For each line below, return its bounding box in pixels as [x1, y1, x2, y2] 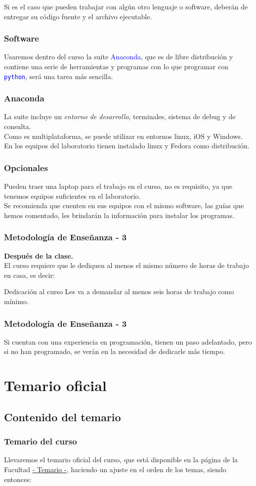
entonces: [4, 474, 32, 484]
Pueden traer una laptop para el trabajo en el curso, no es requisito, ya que [4, 181, 232, 191]
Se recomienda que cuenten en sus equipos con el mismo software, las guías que [4, 200, 244, 211]
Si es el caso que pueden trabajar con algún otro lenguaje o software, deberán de [4, 1, 248, 11]
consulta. [4, 121, 31, 132]
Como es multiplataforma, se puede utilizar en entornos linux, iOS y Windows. [4, 131, 243, 141]
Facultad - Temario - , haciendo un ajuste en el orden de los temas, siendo [4, 464, 226, 474]
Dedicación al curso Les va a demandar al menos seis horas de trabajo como [4, 286, 234, 297]
